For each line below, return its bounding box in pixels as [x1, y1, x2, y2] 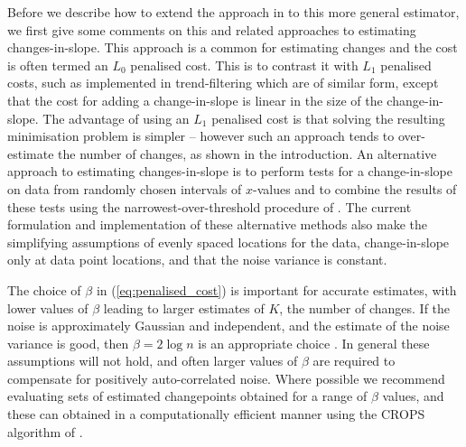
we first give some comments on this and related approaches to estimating [7, 20, 416, 39]
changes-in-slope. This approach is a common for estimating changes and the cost [7, 38, 458, 57]
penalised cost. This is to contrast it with [130, 55, 359, 74]
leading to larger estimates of [103, 298, 265, 317]
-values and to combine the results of [252, 179, 457, 198]
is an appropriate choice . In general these [198, 333, 430, 352]
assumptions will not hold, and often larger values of [7, 351, 298, 370]
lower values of [7, 298, 89, 317]
